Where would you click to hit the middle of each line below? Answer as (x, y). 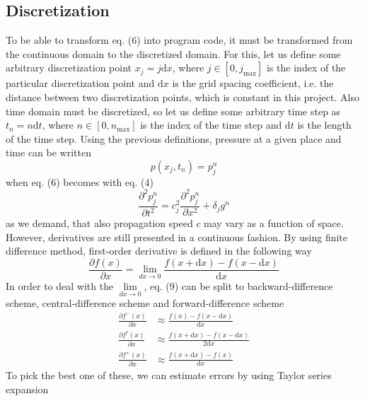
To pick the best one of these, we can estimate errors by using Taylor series (169, 374)
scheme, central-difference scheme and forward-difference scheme (145, 303)
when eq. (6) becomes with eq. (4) (80, 181)
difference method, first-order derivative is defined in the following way (159, 251)
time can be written (48, 152)
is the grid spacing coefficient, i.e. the (253, 83)
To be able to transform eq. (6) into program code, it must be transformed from (179, 40)
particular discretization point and (80, 83)
